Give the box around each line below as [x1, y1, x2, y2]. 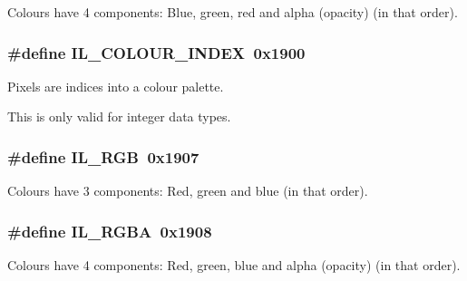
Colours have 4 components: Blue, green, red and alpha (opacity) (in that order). [7, 3, 458, 21]
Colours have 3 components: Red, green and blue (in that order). [7, 181, 368, 200]
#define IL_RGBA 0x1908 [7, 219, 212, 242]
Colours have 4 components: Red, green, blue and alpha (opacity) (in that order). [7, 256, 461, 275]
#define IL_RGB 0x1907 [7, 145, 199, 168]
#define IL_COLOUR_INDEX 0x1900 [7, 41, 306, 63]
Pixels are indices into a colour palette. [7, 76, 224, 95]
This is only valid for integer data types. [7, 107, 231, 126]
